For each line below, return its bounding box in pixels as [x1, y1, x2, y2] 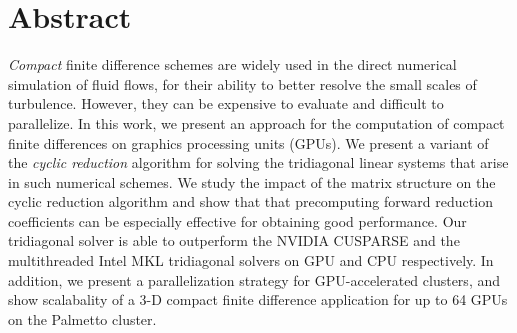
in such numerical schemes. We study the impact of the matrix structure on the [8, 171, 496, 192]
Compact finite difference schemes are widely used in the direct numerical [8, 54, 457, 75]
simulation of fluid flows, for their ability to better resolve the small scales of [8, 73, 477, 94]
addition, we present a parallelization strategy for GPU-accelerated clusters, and [8, 269, 500, 290]
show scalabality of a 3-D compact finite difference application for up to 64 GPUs [8, 289, 508, 310]
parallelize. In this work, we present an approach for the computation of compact [8, 112, 505, 133]
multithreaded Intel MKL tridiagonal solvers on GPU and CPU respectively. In [8, 250, 494, 271]
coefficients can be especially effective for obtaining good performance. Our [8, 210, 467, 231]
